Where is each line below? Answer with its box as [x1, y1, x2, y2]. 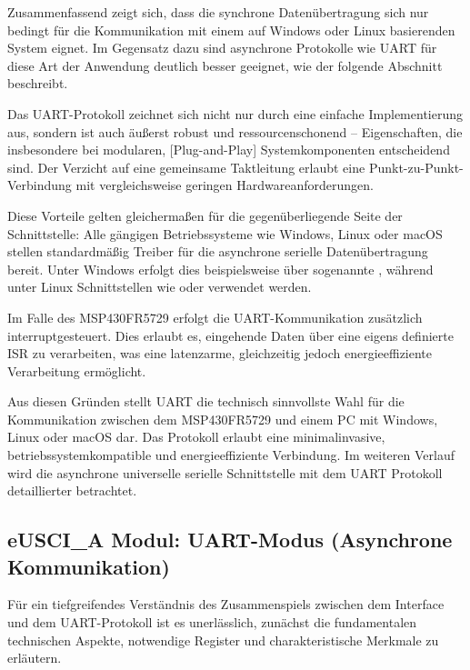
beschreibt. [7, 74, 68, 93]
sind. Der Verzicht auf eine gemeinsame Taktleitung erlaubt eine [7, 157, 365, 176]
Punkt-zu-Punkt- [368, 157, 464, 176]
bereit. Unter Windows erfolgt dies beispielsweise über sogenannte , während [7, 259, 434, 278]
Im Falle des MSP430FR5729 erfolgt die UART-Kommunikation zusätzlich [7, 307, 423, 326]
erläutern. [7, 648, 62, 667]
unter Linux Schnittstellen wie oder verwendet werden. [7, 277, 312, 296]
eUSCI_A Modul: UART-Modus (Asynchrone [7, 525, 453, 554]
